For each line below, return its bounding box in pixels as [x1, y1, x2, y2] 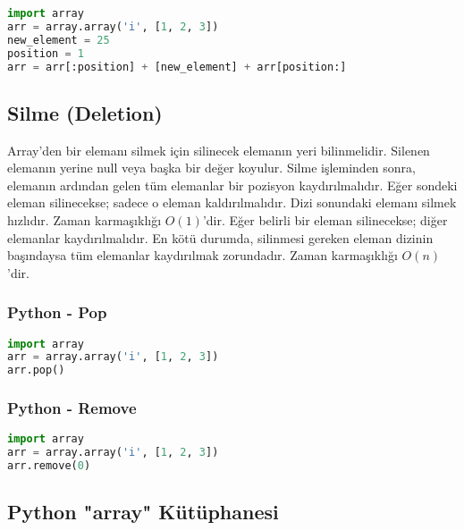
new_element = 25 [7, 33, 110, 46]
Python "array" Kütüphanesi [7, 498, 279, 526]
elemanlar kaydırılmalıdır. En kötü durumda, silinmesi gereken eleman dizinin [7, 228, 434, 247]
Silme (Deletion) [7, 98, 163, 126]
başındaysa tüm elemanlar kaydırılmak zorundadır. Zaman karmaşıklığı [7, 246, 398, 265]
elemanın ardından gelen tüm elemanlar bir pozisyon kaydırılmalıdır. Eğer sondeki [7, 175, 458, 194]
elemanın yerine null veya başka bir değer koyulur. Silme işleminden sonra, [7, 158, 417, 177]
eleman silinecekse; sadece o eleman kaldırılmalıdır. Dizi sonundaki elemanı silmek [7, 193, 457, 212]
